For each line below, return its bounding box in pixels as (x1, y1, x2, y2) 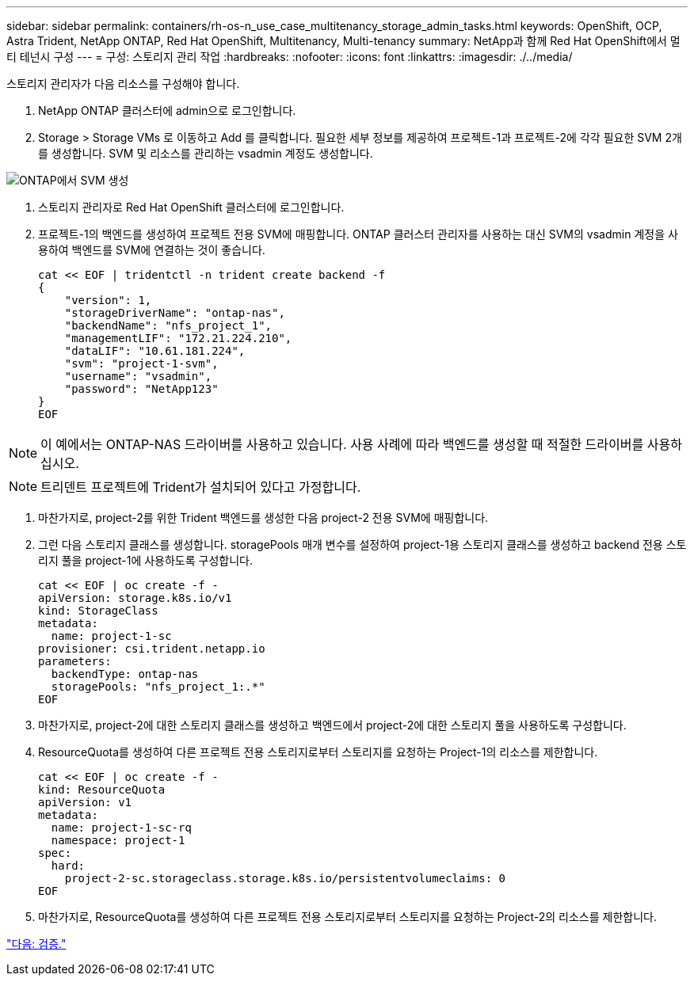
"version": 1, (64, 294, 152, 306)
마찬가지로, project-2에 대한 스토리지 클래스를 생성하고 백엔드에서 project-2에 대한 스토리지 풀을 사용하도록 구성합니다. (38, 718, 627, 732)
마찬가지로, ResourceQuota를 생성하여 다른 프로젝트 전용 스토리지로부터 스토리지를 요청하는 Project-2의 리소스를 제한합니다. (38, 910, 657, 923)
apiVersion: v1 (38, 796, 132, 809)
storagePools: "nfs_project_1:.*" (51, 680, 265, 693)
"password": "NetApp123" (64, 383, 219, 395)
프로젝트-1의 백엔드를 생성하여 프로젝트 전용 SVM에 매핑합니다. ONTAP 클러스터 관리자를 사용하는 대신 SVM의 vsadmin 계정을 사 (38, 227, 678, 241)
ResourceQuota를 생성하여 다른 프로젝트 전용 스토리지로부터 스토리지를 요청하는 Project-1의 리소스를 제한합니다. (38, 745, 598, 759)
